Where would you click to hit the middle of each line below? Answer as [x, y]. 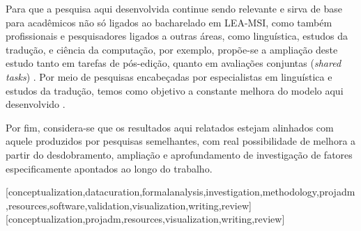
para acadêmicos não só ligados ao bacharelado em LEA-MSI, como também [169, 22]
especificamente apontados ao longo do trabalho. [109, 168]
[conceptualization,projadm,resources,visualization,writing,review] [145, 219]
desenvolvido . [36, 104]
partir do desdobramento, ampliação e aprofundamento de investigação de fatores [179, 154]
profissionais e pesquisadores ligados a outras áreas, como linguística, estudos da [177, 36]
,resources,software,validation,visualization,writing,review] [129, 205]
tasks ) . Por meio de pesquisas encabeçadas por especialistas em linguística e [169, 76]
